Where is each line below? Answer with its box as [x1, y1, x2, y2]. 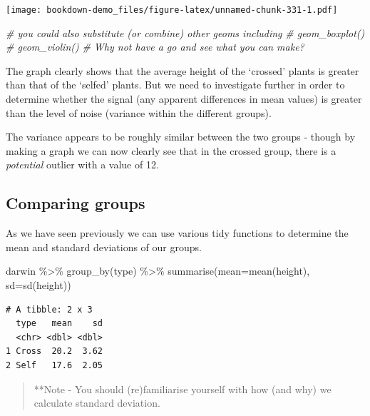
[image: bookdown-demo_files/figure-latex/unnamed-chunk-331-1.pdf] [6, 5, 338, 15]
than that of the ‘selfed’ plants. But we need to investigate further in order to [6, 77, 345, 92]
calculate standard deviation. [34, 395, 160, 410]
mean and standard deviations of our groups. [6, 239, 202, 254]
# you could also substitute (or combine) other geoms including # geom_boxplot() [6, 25, 365, 40]
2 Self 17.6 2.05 [6, 360, 103, 370]
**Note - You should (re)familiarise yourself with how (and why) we [34, 381, 332, 396]
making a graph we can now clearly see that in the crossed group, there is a [6, 143, 336, 158]
